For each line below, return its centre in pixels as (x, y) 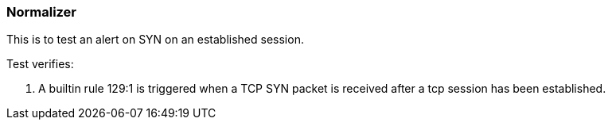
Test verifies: (40, 64)
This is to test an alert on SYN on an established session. (155, 40)
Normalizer (42, 12)
